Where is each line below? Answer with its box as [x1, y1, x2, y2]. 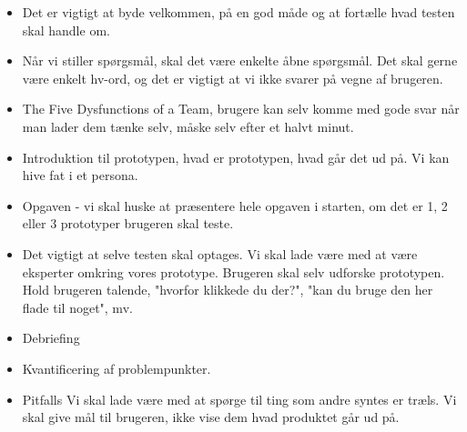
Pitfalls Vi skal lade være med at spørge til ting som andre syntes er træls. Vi [22, 389, 457, 408]
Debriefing [22, 328, 80, 347]
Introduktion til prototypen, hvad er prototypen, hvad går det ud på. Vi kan [22, 147, 450, 166]
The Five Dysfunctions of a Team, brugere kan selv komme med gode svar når [22, 99, 460, 118]
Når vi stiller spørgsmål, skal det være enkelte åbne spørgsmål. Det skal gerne [22, 51, 458, 70]
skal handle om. [22, 20, 110, 39]
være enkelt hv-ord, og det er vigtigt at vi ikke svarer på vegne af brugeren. [22, 68, 443, 87]
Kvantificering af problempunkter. [22, 358, 211, 377]
